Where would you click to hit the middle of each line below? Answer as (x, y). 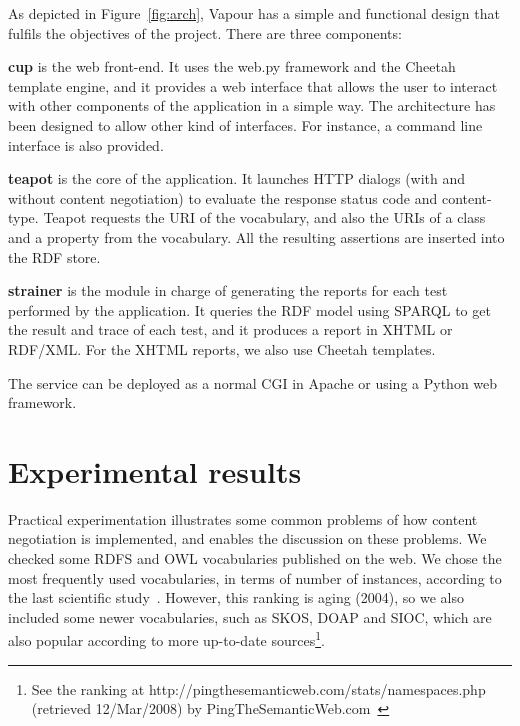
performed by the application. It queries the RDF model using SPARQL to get (249, 309)
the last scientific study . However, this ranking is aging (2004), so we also (236, 597)
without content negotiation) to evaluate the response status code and (223, 197)
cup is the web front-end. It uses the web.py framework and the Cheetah (232, 66)
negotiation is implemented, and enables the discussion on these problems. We (247, 538)
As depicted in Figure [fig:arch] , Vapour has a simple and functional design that (254, 13)
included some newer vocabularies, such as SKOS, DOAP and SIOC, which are (250, 616)
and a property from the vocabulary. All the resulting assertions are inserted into (256, 236)
